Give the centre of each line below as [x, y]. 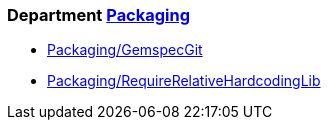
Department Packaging [99, 15]
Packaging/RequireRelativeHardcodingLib [184, 81]
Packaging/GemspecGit [125, 50]
